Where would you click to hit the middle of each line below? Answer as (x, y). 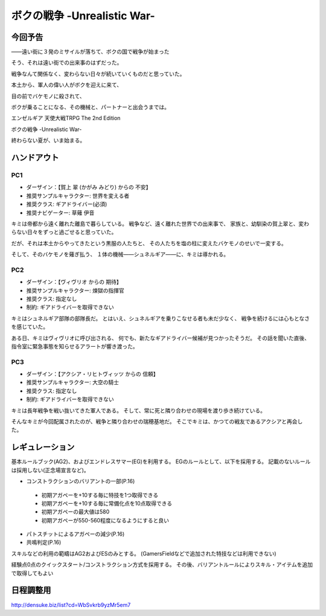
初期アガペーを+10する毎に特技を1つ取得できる (100, 495)
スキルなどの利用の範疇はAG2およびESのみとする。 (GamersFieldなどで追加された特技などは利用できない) (144, 553)
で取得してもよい (32, 573)
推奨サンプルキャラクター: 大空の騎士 (72, 382)
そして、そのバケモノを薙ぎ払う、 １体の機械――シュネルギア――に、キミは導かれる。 (120, 254)
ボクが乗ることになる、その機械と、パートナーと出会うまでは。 (91, 107)
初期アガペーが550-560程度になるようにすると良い (105, 520)
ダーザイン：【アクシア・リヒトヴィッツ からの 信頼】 (92, 374)
